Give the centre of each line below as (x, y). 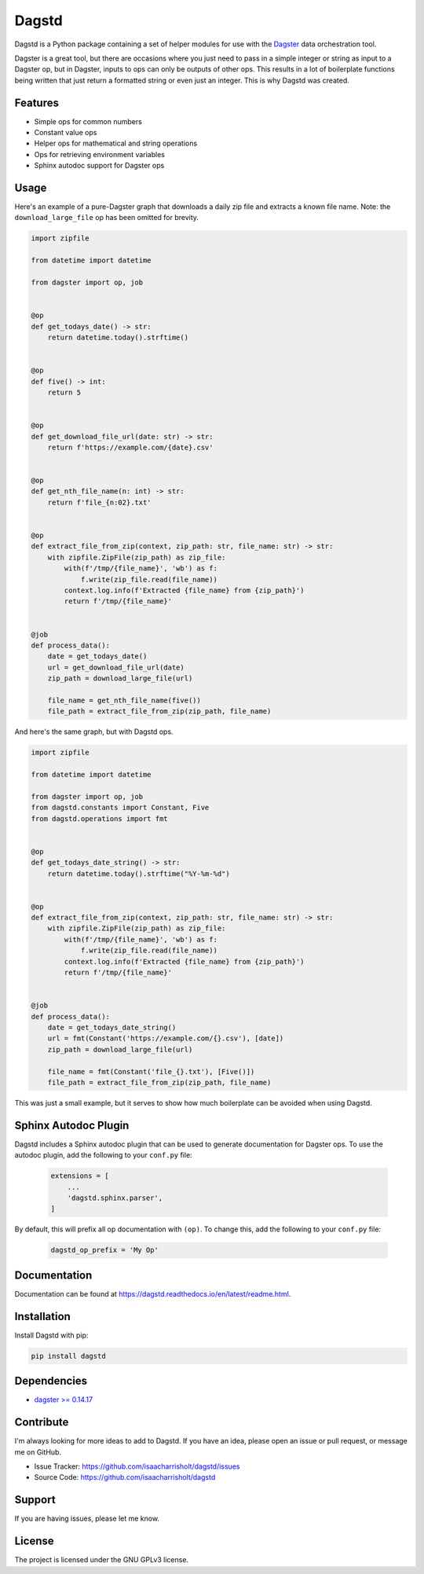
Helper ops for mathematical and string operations (116, 143)
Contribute (42, 1422)
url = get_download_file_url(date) (116, 667)
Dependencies (51, 1381)
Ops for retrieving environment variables (99, 154)
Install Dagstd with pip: (51, 1335)
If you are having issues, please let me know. (87, 1519)
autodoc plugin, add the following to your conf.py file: (103, 1155)
